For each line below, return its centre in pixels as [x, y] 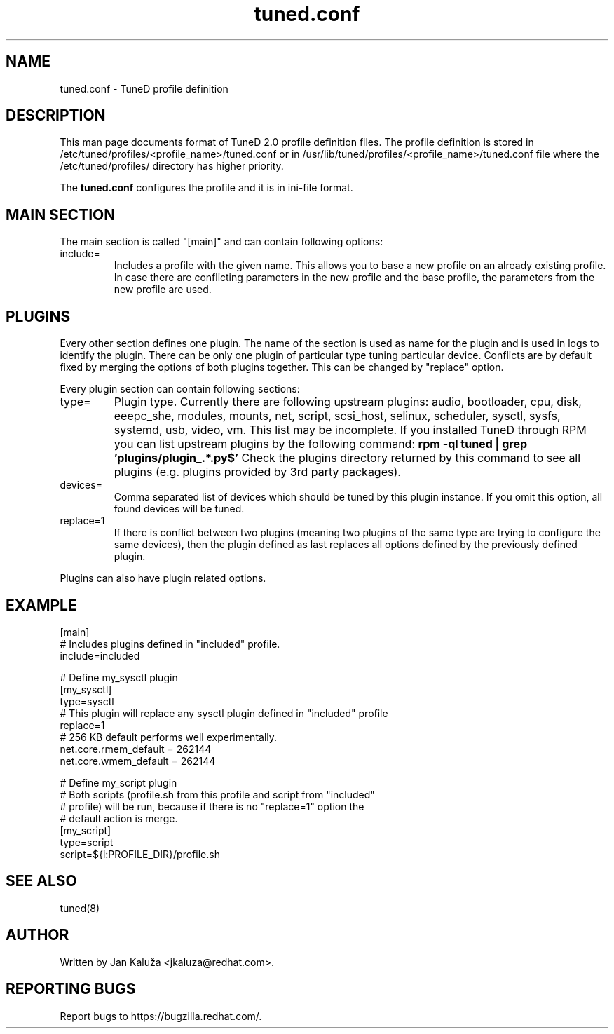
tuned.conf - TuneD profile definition [144, 88]
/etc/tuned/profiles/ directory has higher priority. [172, 166]
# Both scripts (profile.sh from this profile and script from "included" [217, 794]
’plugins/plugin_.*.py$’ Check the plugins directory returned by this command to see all [347, 458]
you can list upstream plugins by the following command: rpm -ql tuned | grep [321, 444]
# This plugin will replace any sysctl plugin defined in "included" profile [224, 713]
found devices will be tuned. [179, 509]
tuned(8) [80, 908]
